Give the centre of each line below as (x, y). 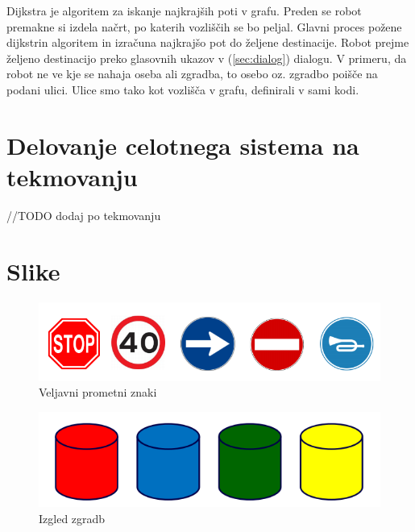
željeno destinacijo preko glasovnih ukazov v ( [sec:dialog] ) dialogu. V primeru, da (207, 58)
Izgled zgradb (72, 518)
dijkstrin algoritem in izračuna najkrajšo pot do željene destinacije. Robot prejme (208, 42)
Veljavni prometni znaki (98, 392)
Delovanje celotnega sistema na (183, 145)
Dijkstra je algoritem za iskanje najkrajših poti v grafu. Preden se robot (184, 10)
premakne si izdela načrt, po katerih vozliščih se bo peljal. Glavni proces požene (204, 26)
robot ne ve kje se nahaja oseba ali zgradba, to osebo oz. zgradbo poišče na (192, 74)
